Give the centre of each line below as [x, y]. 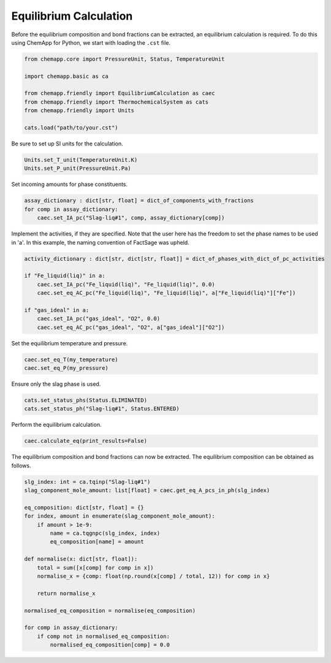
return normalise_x [67, 593]
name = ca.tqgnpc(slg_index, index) [105, 533]
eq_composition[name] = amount [97, 542]
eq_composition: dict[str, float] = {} [84, 507]
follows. [21, 466]
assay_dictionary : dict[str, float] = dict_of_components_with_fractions [139, 201]
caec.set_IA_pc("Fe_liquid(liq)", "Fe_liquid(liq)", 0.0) [126, 284]
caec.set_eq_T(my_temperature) [71, 359]
